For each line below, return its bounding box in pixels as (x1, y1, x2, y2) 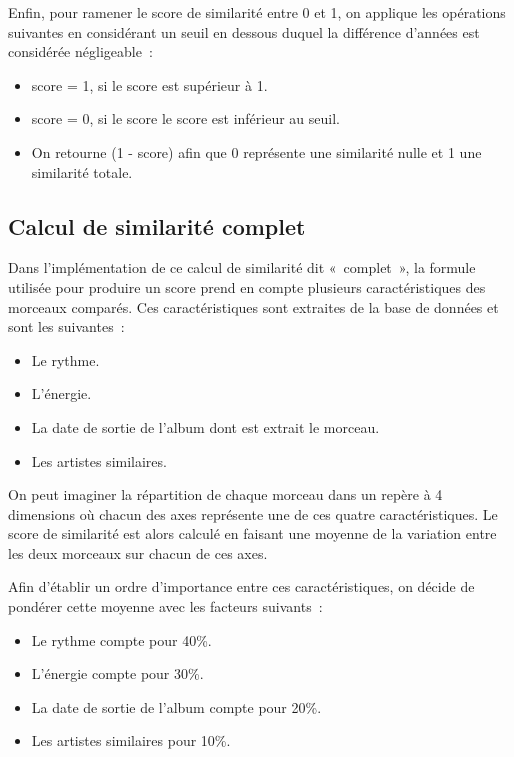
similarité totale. (31, 161, 133, 182)
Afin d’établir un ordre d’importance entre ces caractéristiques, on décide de (8, 576, 475, 597)
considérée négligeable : (8, 41, 153, 62)
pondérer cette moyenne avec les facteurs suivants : (8, 596, 323, 617)
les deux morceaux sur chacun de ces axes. (8, 542, 268, 563)
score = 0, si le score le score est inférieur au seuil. (31, 108, 340, 129)
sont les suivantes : (8, 316, 125, 337)
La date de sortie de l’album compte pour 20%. (31, 696, 322, 717)
